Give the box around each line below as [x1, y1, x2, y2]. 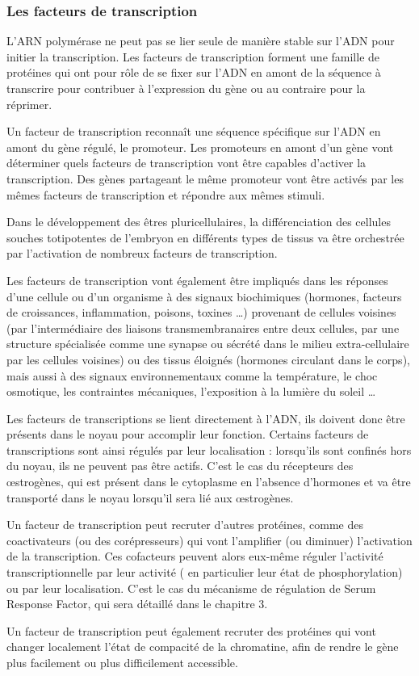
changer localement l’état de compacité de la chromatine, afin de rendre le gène [6, 638, 399, 655]
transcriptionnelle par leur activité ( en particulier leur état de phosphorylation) [6, 564, 403, 581]
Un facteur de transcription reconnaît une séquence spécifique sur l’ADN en [6, 123, 381, 140]
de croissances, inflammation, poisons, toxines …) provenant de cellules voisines [6, 304, 396, 321]
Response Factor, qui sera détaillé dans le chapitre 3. [6, 595, 268, 612]
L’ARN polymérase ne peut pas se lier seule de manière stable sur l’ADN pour [6, 32, 395, 49]
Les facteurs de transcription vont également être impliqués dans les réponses [6, 271, 388, 288]
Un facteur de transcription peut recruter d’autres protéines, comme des [6, 516, 364, 533]
